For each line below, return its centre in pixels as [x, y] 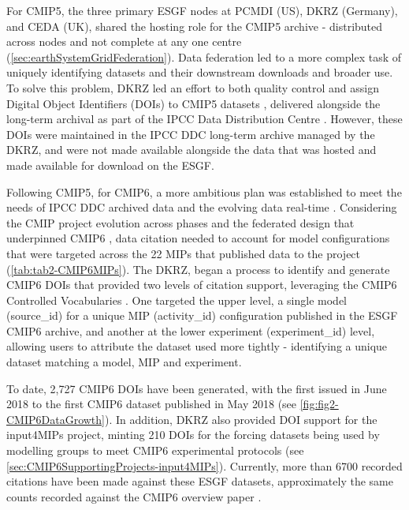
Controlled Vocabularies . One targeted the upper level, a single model [177, 300]
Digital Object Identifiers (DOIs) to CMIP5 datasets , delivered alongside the [193, 103]
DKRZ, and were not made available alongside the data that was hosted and [191, 150]
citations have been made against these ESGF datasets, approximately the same [200, 481]
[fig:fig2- [319, 404]
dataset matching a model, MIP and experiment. [124, 362]
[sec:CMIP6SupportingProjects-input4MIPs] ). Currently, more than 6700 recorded [204, 465]
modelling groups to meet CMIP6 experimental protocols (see [155, 450]
